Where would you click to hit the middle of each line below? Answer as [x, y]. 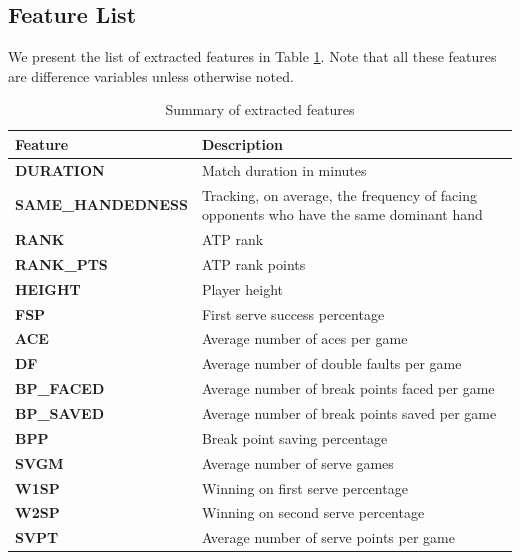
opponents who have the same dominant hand [342, 214]
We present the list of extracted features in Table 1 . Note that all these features [252, 56]
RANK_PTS [61, 263]
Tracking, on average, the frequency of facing [339, 194]
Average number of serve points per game [328, 537]
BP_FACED [60, 388]
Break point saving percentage [294, 437]
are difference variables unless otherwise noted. [151, 75]
